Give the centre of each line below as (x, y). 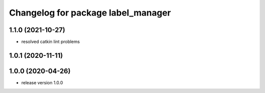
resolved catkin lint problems (51, 42)
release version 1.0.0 (42, 82)
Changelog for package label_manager (90, 13)
